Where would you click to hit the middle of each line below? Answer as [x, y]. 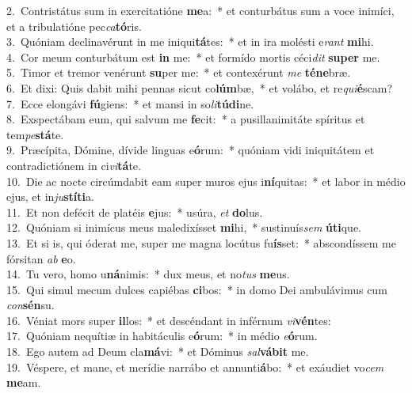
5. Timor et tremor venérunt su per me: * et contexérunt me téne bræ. [179, 72]
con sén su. [31, 305]
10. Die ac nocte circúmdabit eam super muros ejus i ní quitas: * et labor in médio [206, 181]
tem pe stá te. [35, 134]
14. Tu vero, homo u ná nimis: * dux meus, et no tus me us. [148, 274]
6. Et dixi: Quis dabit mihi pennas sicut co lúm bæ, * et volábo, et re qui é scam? [200, 87]
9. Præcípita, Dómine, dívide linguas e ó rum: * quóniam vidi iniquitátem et [191, 150]
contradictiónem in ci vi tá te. [74, 165]
